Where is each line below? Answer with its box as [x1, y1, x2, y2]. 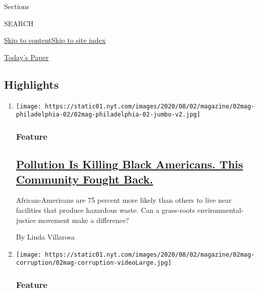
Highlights [4, 76, 59, 92]
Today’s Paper [4, 51, 49, 62]
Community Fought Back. [16, 171, 153, 187]
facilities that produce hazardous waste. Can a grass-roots [16, 204, 195, 215]
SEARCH [4, 18, 34, 28]
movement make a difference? [38, 214, 129, 225]
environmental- [197, 204, 244, 215]
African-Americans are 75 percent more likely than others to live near [16, 195, 232, 205]
